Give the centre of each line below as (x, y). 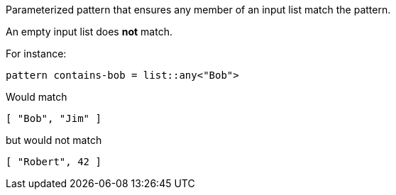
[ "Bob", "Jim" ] (54, 118)
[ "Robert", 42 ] (54, 162)
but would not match (54, 140)
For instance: (36, 54)
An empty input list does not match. (89, 32)
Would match (37, 97)
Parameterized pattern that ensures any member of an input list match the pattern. (198, 10)
